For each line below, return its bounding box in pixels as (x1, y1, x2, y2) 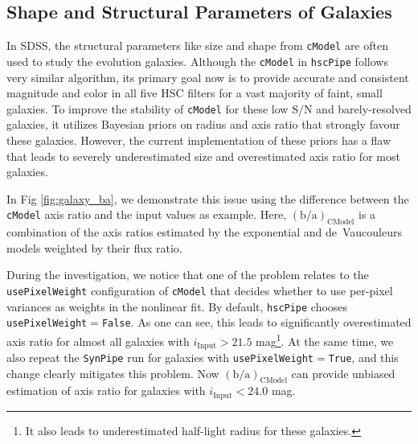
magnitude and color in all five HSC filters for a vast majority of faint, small (6, 84, 383, 101)
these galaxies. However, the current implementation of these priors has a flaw (6, 131, 391, 148)
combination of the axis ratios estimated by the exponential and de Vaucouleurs (6, 224, 402, 240)
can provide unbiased (291, 364, 395, 381)
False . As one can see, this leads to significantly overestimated (101, 314, 412, 331)
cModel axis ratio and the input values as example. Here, (6, 206, 287, 223)
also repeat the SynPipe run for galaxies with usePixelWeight (6, 348, 314, 365)
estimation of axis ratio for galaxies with (6, 382, 206, 399)
